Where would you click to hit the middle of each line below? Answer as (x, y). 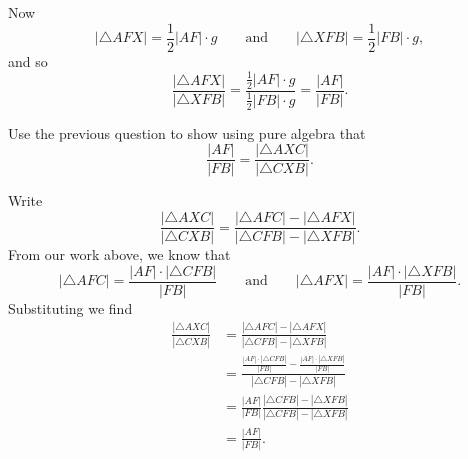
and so (28, 60)
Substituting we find (70, 307)
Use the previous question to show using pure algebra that (187, 132)
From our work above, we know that (119, 254)
